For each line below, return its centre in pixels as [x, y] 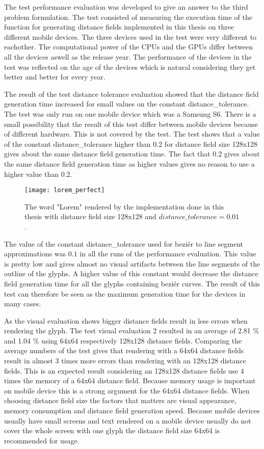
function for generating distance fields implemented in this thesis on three [119, 27]
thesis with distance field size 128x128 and [90, 216]
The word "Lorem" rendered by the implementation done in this [124, 206]
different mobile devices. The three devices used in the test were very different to [130, 36]
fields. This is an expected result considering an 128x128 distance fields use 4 [124, 370]
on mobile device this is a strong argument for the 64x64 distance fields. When [127, 390]
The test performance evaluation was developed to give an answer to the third [126, 7]
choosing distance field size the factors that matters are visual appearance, [120, 400]
